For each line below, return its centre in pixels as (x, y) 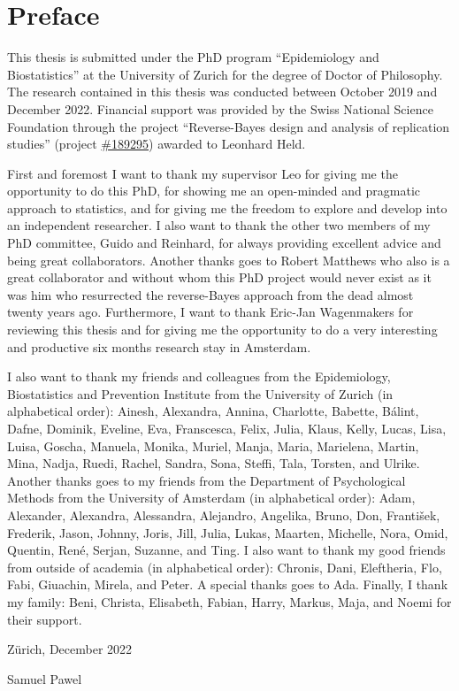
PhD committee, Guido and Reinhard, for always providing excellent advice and (224, 243)
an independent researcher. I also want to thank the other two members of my (219, 225)
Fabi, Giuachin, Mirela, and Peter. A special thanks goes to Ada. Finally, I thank (228, 584)
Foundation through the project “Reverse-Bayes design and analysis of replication (229, 126)
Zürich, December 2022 (70, 649)
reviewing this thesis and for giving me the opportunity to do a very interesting (222, 330)
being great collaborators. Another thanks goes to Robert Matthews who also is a (229, 260)
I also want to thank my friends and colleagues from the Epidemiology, (199, 376)
